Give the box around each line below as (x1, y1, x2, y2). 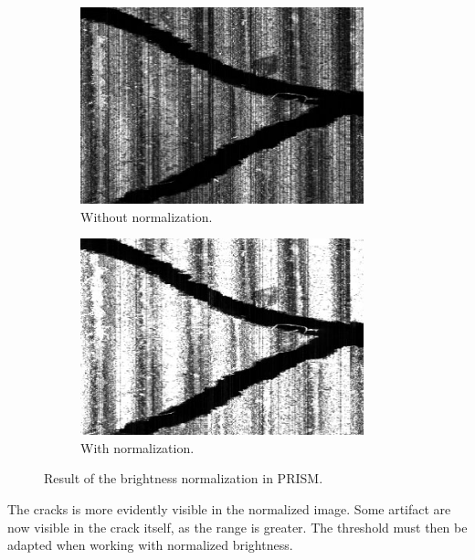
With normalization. (80, 438, 195, 457)
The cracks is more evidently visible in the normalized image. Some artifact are (7, 499, 451, 518)
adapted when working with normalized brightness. (7, 535, 293, 555)
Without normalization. (80, 206, 213, 226)
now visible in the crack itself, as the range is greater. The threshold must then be (7, 517, 468, 536)
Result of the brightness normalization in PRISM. (44, 469, 323, 488)
